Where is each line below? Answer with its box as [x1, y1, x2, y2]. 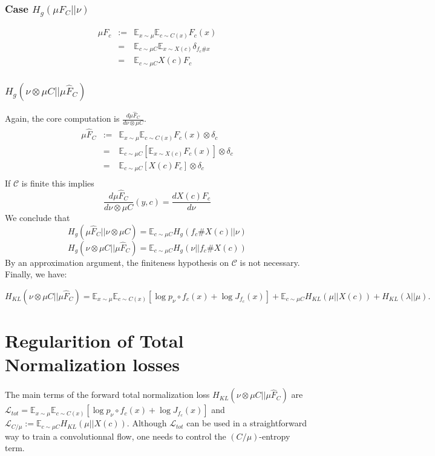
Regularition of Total [5, 328, 184, 353]
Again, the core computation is [5, 112, 120, 125]
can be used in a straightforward [186, 417, 307, 429]
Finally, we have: [5, 268, 67, 280]
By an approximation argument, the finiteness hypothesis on [5, 256, 229, 268]
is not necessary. [240, 256, 300, 268]
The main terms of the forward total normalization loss [5, 388, 210, 401]
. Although [126, 417, 167, 429]
